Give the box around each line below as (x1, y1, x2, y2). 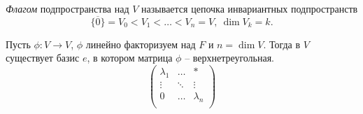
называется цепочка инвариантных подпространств (141, 1, 358, 15)
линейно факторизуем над (85, 36, 196, 51)
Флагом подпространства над (6, 1, 129, 15)
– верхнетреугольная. (185, 50, 275, 65)
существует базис (6, 50, 80, 65)
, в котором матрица (87, 50, 173, 65)
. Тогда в (263, 36, 301, 51)
